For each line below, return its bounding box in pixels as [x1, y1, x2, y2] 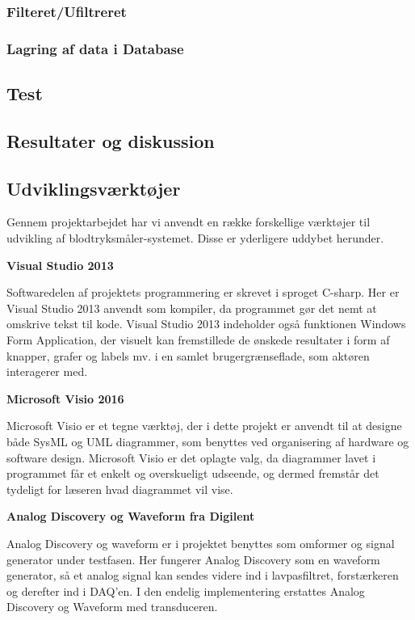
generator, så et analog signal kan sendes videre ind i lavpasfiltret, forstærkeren [6, 567, 399, 584]
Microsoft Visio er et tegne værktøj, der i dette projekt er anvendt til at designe [6, 417, 402, 434]
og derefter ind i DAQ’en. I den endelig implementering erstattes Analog [6, 582, 365, 599]
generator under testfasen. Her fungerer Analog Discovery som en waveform [6, 550, 380, 567]
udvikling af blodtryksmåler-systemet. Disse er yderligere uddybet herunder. [6, 230, 384, 247]
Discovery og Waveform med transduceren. [6, 598, 218, 615]
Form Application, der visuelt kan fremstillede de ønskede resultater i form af [6, 331, 390, 348]
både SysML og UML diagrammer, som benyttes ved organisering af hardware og [6, 432, 409, 449]
